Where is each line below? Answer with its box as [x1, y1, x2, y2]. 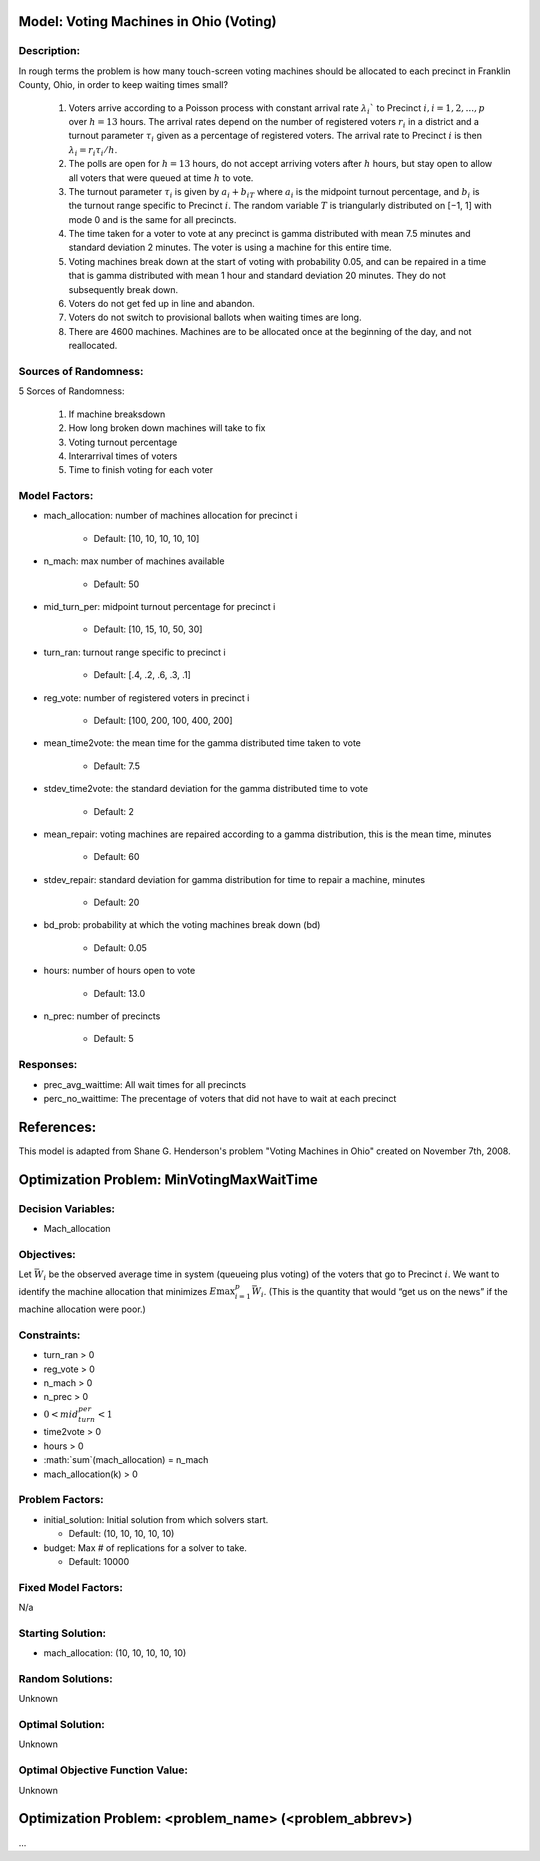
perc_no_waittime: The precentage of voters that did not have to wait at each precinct [43, 1092, 397, 1104]
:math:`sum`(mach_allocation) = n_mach [43, 1454, 209, 1466]
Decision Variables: [18, 1201, 115, 1215]
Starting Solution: [18, 1626, 107, 1640]
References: [18, 1118, 97, 1135]
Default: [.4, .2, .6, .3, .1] [93, 669, 192, 681]
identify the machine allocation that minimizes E [18, 1285, 217, 1297]
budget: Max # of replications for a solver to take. [43, 1541, 247, 1554]
